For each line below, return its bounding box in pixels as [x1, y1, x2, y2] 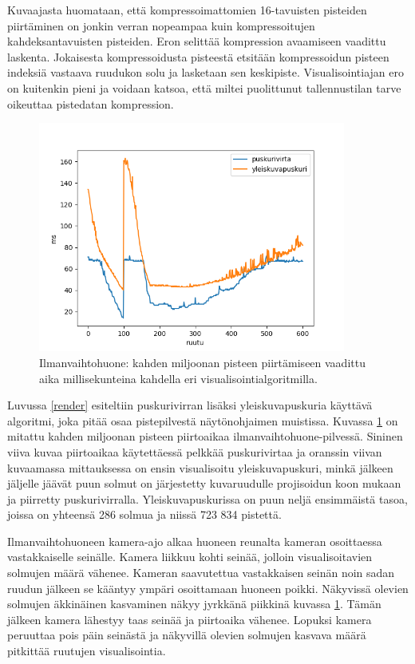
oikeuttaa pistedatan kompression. [7, 95, 174, 112]
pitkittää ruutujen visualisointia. [7, 642, 166, 659]
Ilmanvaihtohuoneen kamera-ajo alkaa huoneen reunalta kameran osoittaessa [7, 532, 382, 549]
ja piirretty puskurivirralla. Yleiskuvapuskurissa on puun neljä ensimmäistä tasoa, [7, 490, 408, 507]
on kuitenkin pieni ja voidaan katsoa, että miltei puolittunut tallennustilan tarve [7, 79, 401, 96]
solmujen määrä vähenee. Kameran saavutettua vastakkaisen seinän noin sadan [7, 564, 395, 581]
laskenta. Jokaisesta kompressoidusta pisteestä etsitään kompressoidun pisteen [7, 48, 389, 65]
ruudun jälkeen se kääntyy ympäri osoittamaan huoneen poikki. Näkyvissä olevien [7, 579, 409, 596]
